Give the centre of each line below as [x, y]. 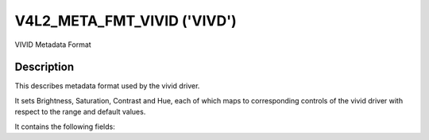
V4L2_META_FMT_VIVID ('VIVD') [126, 21]
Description [44, 67]
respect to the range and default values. [80, 112]
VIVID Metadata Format [53, 45]
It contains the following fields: [65, 126]
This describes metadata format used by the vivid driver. [107, 86]
